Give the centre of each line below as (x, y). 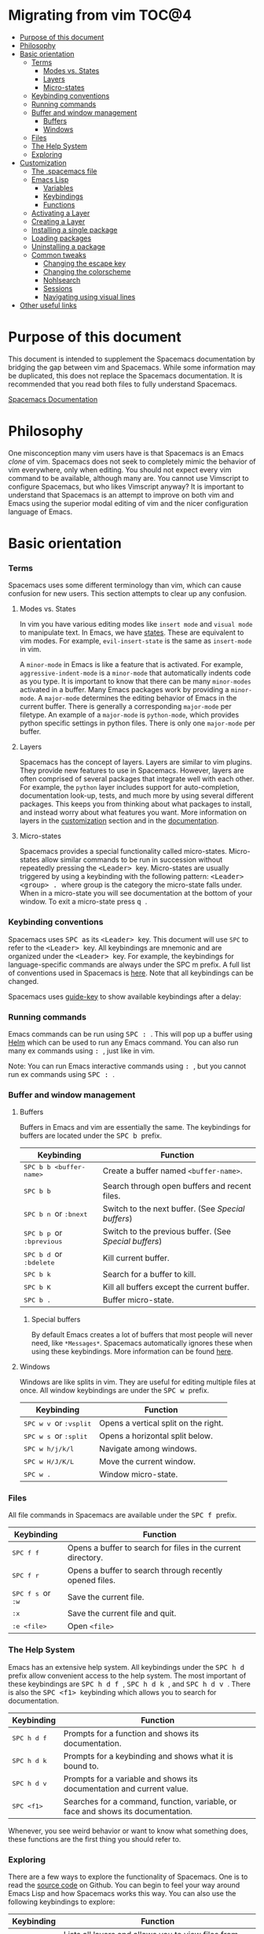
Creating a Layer (58, 221)
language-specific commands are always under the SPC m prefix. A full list (130, 964)
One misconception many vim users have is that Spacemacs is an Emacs (126, 453)
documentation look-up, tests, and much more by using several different (136, 796)
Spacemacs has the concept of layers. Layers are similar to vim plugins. (136, 762)
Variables (58, 188)
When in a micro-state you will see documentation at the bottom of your (136, 893)
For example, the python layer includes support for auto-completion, (129, 788)
